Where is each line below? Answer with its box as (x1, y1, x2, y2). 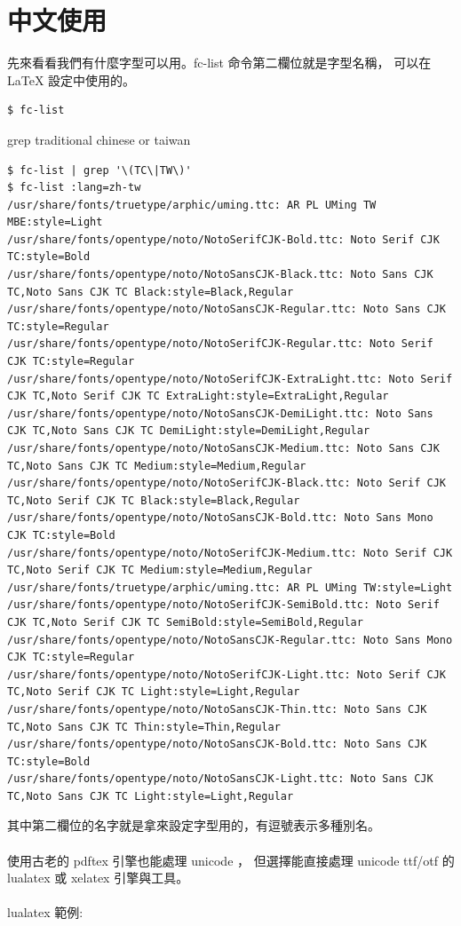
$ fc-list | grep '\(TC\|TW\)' (7, 163, 192, 177)
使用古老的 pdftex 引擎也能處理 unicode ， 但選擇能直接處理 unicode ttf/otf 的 (7, 851, 455, 869)
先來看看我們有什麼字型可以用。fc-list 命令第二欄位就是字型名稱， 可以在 (7, 53, 432, 72)
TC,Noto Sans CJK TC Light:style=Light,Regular (7, 789, 294, 803)
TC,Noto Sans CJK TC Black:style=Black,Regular (7, 285, 294, 298)
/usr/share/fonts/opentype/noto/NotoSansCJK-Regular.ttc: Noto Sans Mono (7, 633, 453, 646)
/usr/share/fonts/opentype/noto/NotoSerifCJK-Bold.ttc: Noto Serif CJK (7, 233, 440, 246)
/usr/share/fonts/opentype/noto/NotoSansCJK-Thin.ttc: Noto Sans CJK (7, 702, 427, 716)
